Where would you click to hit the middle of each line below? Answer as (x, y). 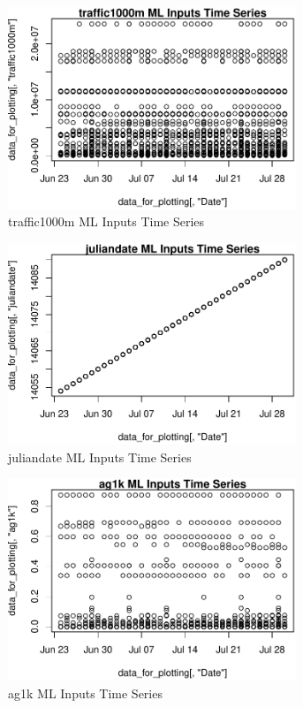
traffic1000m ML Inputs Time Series (106, 221)
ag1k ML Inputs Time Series (85, 693)
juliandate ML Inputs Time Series (100, 457)
